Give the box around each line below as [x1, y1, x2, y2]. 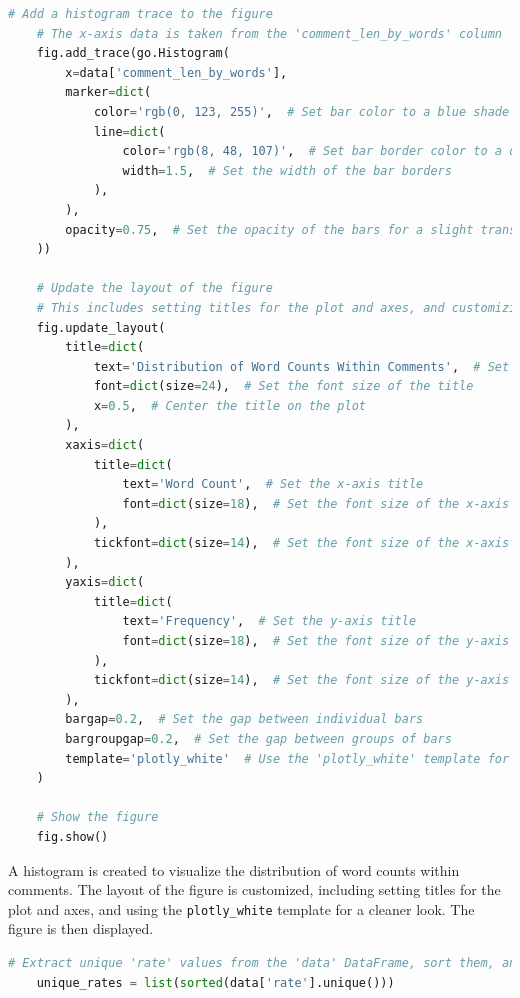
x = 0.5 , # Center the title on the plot [93, 398, 366, 413]
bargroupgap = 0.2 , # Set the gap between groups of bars [65, 731, 452, 746]
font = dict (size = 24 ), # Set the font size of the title [93, 379, 474, 394]
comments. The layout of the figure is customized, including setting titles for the [8, 879, 501, 900]
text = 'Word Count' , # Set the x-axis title [122, 477, 424, 492]
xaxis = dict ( [65, 438, 145, 453]
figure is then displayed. [8, 918, 154, 939]
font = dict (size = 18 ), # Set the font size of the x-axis [122, 496, 510, 511]
